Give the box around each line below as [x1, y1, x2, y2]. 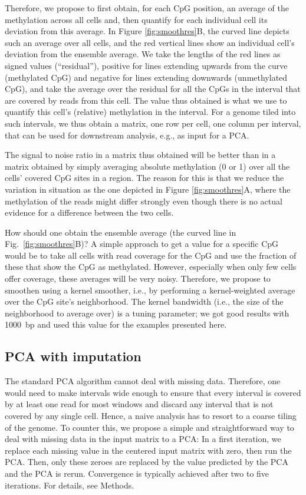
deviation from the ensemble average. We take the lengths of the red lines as [5, 48, 281, 60]
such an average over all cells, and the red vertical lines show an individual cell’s [5, 36, 295, 48]
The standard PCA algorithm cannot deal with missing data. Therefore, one [5, 375, 281, 387]
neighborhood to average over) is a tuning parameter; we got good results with [5, 306, 289, 319]
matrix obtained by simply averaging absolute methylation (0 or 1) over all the [5, 160, 290, 172]
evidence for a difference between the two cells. [5, 206, 174, 219]
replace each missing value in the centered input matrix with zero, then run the [5, 444, 292, 456]
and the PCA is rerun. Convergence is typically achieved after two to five [5, 467, 269, 479]
